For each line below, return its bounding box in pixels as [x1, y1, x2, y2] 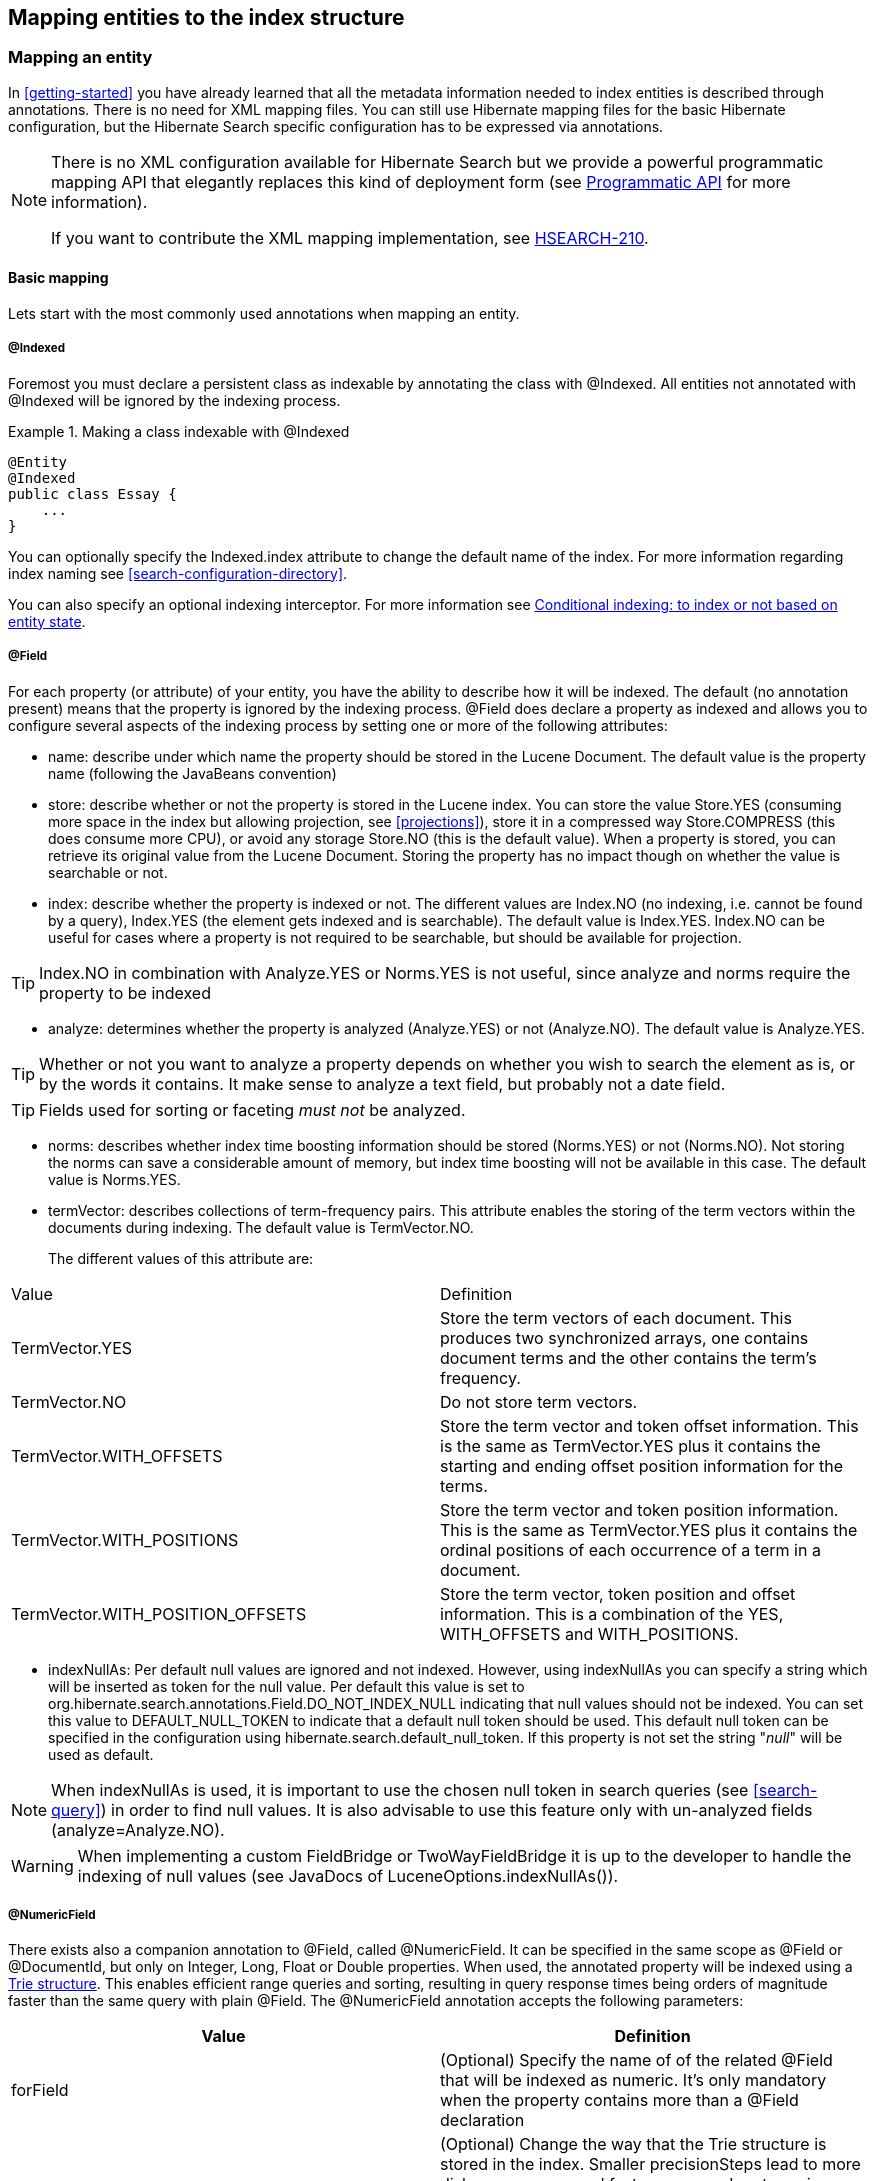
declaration [440, 2110, 525, 2131]
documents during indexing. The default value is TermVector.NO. [48, 1218, 474, 1236]
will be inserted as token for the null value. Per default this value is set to [48, 1677, 525, 1695]
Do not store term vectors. [440, 1391, 638, 1412]
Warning [11, 1855, 74, 1876]
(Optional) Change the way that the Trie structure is [440, 2134, 827, 2155]
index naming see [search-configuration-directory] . [8, 564, 348, 582]
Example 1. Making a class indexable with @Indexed [8, 422, 350, 440]
